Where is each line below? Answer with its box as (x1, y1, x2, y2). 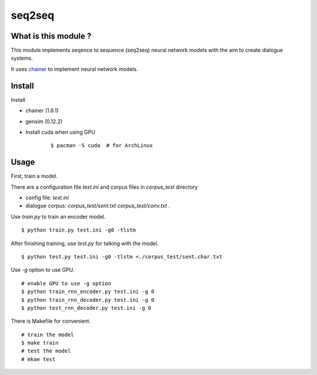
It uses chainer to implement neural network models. (11, 65, 138, 73)
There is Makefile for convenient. (11, 318, 91, 325)
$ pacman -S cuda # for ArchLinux (50, 142, 153, 149)
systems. (11, 54, 33, 62)
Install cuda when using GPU (25, 128, 96, 135)
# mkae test (21, 356, 56, 363)
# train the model (21, 331, 75, 338)
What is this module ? (11, 31, 92, 41)
